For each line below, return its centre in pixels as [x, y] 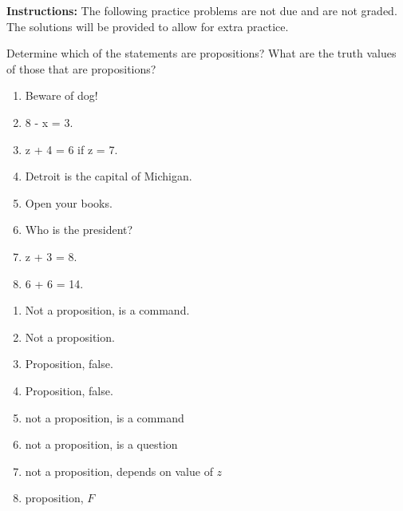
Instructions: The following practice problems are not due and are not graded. [202, 10]
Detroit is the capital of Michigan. [109, 176]
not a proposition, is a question [101, 444]
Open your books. [69, 202]
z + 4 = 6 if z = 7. [71, 149]
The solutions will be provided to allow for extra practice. [148, 26]
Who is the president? [79, 230]
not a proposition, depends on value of [119, 471]
